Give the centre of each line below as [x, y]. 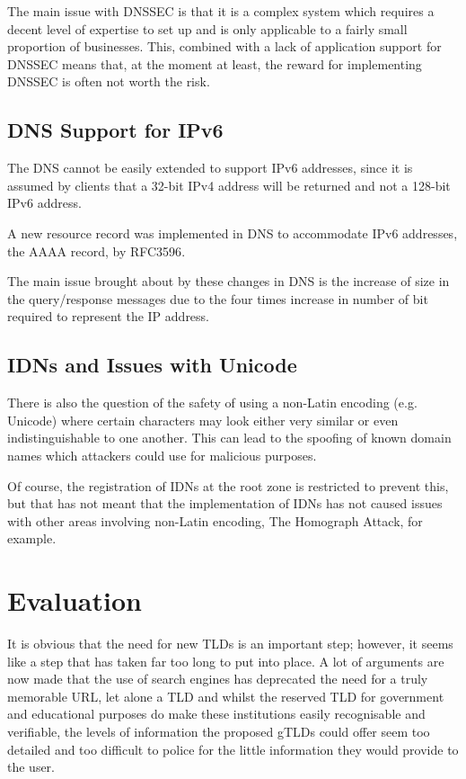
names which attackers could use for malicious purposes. [162, 455]
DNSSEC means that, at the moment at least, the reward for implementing [215, 63]
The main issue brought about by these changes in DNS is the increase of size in [229, 281]
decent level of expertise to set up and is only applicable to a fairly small [207, 28]
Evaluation [75, 600]
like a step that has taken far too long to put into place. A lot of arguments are [226, 661]
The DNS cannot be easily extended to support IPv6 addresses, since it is [210, 168]
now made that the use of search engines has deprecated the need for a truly [218, 679]
